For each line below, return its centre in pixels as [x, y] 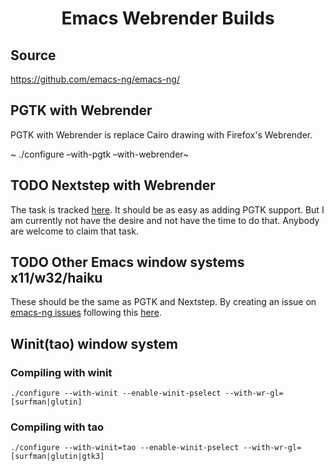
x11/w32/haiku [56, 278]
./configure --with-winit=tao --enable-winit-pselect [125, 448]
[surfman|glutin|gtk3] [57, 457]
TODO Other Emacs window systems [127, 262]
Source [33, 55]
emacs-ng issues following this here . [86, 313]
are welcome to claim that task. [74, 231]
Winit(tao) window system [94, 343]
